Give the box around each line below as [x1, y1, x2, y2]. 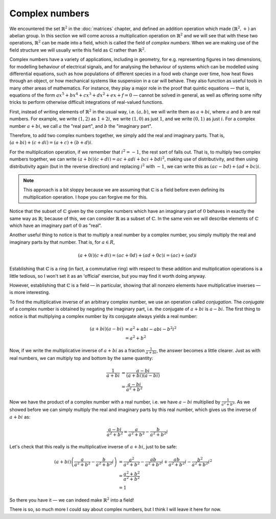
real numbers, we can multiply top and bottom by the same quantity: [9, 355, 153, 361]
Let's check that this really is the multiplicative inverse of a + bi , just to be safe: [9, 444, 177, 450]
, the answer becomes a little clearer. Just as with [156, 347, 261, 353]
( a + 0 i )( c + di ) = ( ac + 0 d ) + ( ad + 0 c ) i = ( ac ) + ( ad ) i [78, 252, 197, 258]
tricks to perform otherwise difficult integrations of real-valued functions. [9, 99, 164, 105]
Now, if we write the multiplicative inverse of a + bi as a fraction [9, 347, 145, 353]
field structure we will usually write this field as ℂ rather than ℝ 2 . [9, 47, 146, 53]
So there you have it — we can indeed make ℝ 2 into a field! [9, 497, 134, 503]
